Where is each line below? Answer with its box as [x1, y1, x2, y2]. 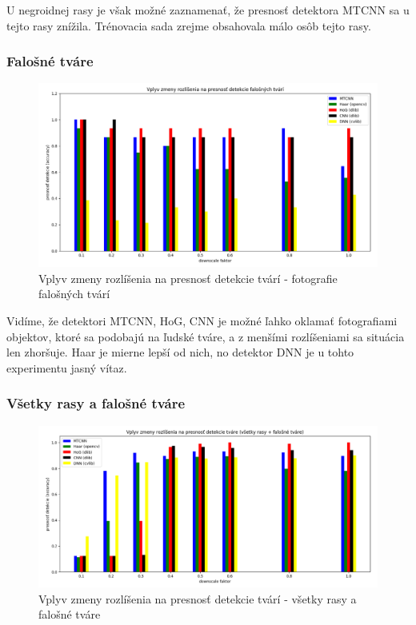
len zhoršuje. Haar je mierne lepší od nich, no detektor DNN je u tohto [6, 344, 354, 360]
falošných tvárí [38, 285, 110, 302]
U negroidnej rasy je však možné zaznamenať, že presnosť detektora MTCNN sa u [6, 2, 410, 18]
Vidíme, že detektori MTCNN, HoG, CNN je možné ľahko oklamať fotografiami [6, 312, 398, 328]
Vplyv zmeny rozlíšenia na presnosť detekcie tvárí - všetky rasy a [38, 590, 357, 607]
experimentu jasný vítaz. [6, 359, 127, 376]
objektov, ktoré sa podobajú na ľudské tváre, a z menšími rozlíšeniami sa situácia [6, 328, 405, 344]
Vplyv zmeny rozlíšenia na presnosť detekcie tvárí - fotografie [38, 269, 338, 286]
